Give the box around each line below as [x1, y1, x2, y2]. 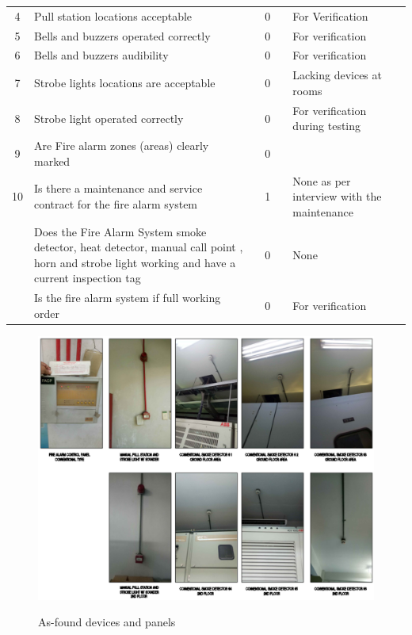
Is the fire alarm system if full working [34, 289, 221, 306]
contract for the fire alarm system [34, 195, 198, 212]
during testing [292, 117, 361, 134]
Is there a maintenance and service [34, 180, 203, 197]
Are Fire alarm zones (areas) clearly [34, 137, 209, 154]
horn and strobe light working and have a [34, 254, 236, 270]
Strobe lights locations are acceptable [34, 75, 216, 91]
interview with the [292, 188, 382, 205]
